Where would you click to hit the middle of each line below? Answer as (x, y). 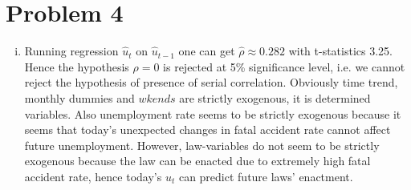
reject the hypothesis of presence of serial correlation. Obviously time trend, (211, 82)
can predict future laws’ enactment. (266, 176)
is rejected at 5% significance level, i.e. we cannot (284, 66)
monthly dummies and (79, 97)
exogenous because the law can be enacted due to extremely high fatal (197, 161)
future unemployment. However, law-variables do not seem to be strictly (202, 145)
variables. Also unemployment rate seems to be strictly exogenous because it (213, 113)
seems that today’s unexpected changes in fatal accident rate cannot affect (208, 129)
